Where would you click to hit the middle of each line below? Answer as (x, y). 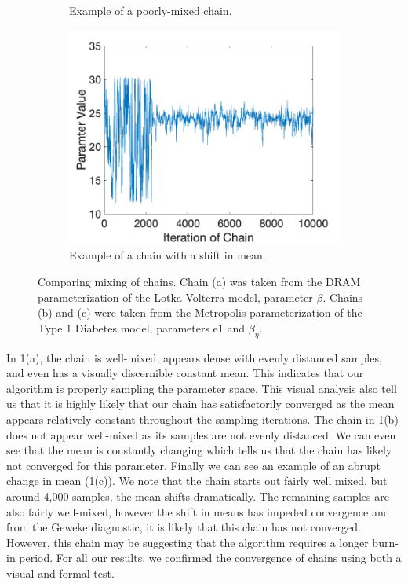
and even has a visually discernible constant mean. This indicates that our (185, 373)
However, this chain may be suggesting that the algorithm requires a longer (188, 542)
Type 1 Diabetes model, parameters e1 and (142, 327)
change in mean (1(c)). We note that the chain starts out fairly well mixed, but (197, 481)
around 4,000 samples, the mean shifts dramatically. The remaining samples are (198, 496)
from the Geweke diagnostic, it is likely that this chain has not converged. (184, 527)
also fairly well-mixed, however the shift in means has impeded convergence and (198, 511)
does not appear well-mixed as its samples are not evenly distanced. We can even (201, 434)
